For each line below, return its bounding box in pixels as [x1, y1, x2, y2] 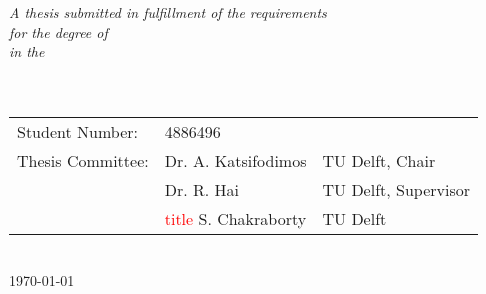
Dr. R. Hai [164, 177, 239, 201]
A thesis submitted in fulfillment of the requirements [9, 2, 327, 22]
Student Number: [17, 119, 138, 143]
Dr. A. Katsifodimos [164, 148, 307, 172]
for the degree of [9, 21, 108, 42]
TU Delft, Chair [322, 148, 436, 172]
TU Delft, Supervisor [322, 177, 471, 201]
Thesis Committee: [17, 148, 149, 172]
